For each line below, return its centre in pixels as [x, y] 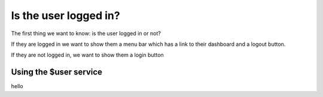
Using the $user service [57, 72]
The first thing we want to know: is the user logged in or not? [86, 33]
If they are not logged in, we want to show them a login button [87, 55]
